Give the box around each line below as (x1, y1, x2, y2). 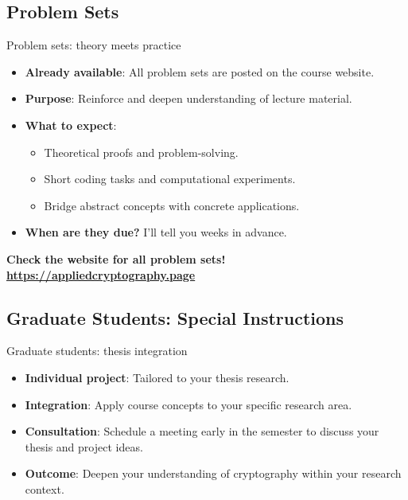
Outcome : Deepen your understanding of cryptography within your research (25, 465, 402, 482)
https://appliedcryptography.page (6, 266, 196, 283)
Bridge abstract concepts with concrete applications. (44, 197, 300, 213)
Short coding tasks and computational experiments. (44, 170, 296, 187)
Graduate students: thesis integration (6, 342, 188, 359)
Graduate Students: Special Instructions (6, 305, 344, 330)
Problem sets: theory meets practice (6, 37, 181, 53)
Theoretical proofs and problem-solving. (44, 143, 239, 160)
